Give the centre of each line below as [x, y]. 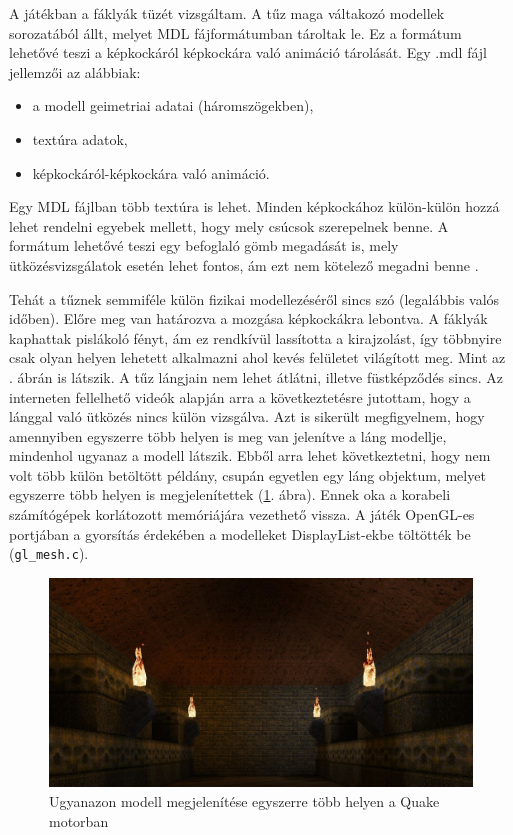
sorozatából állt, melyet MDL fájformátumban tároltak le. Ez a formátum [235, 32]
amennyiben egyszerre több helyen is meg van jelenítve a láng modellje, [228, 435]
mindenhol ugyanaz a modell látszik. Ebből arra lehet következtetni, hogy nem [250, 455]
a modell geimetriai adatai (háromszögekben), [173, 105]
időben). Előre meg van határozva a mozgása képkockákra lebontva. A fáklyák [248, 318]
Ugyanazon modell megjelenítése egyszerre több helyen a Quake [244, 801]
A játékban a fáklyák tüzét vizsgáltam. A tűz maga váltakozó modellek [227, 13]
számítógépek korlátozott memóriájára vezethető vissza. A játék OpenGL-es [242, 514]
